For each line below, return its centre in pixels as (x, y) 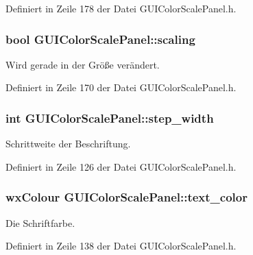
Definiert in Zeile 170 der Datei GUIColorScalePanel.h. (121, 87)
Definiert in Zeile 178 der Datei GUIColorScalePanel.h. (121, 8)
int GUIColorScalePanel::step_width (110, 118)
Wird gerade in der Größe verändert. (83, 64)
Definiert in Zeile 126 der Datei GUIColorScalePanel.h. (121, 166)
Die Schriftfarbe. (40, 222)
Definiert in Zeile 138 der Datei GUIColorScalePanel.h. (121, 246)
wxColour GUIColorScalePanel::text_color (126, 197)
